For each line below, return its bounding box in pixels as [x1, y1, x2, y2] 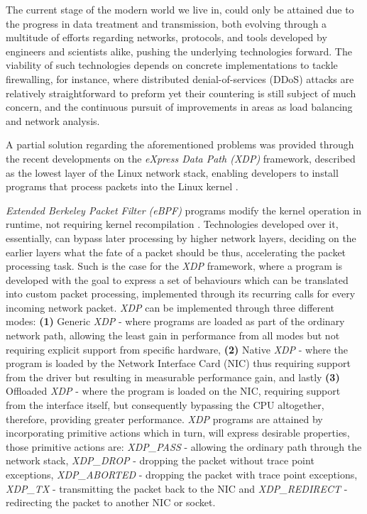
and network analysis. [6, 113, 100, 128]
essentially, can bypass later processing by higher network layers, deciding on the [6, 230, 356, 245]
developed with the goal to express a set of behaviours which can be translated [6, 272, 349, 287]
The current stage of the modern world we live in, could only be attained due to [6, 2, 354, 16]
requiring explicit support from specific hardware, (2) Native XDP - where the [6, 341, 348, 356]
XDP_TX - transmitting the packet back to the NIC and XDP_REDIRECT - [6, 481, 348, 496]
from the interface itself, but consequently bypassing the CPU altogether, [6, 398, 324, 412]
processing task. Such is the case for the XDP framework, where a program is [6, 258, 343, 273]
